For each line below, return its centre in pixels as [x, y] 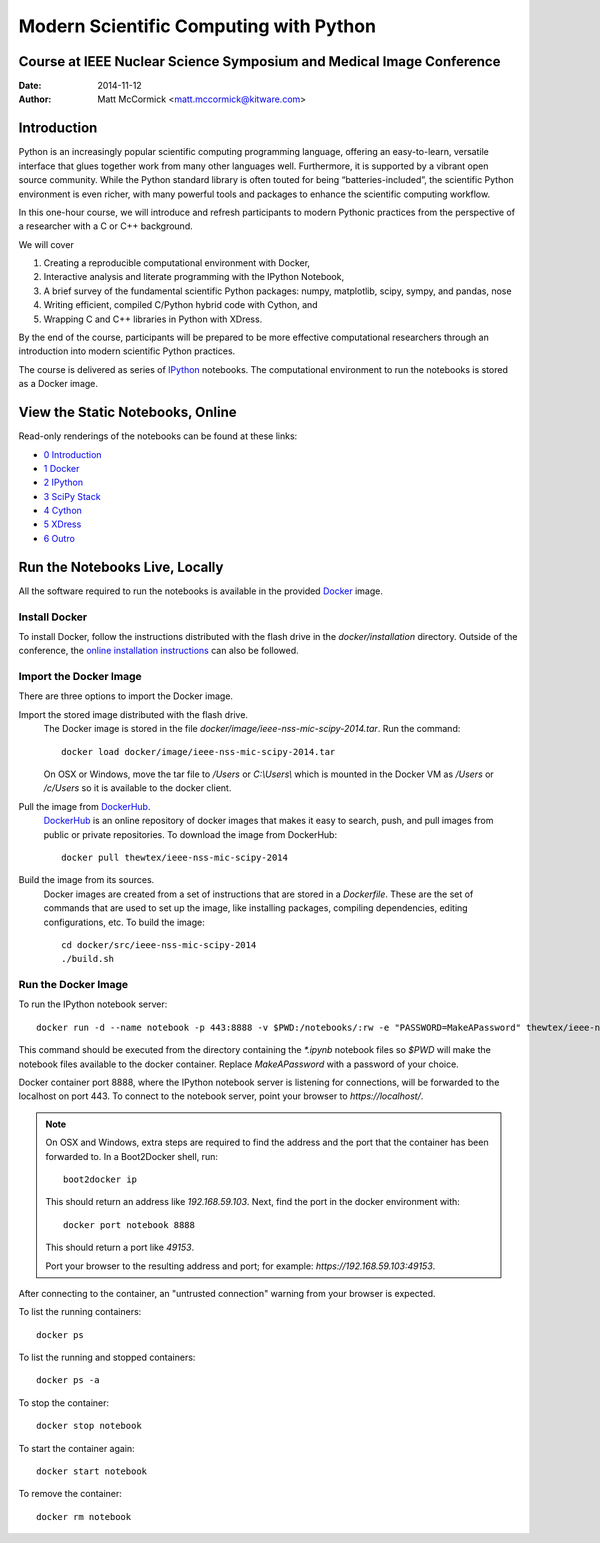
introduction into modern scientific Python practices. [127, 351]
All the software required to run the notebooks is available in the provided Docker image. [201, 591]
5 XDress [62, 524]
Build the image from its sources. [86, 880]
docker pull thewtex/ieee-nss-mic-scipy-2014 [175, 857]
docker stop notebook [89, 1426]
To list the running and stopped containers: [107, 1357]
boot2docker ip [100, 1179]
